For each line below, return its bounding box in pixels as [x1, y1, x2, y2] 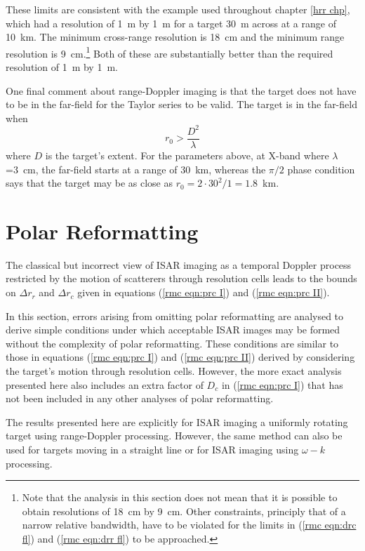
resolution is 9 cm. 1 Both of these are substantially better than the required [6, 44, 333, 60]
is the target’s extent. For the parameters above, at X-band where [45, 147, 329, 162]
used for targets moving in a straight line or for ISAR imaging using [6, 442, 299, 456]
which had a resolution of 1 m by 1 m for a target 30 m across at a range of [6, 15, 336, 30]
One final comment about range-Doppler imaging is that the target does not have [6, 83, 357, 98]
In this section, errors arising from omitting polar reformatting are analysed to [6, 308, 344, 323]
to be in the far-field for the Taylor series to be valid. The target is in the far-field [6, 97, 357, 112]
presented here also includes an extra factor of [6, 377, 204, 392]
